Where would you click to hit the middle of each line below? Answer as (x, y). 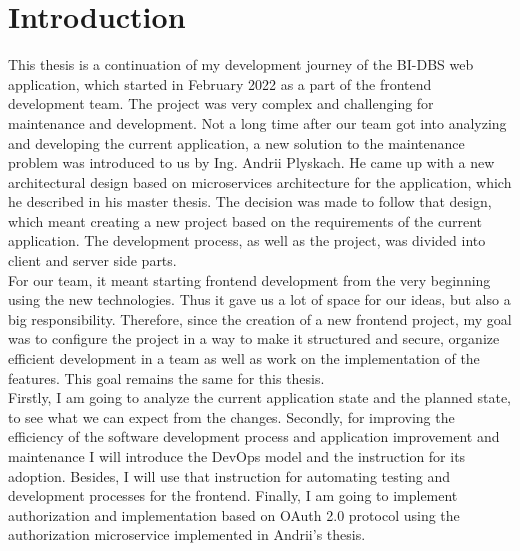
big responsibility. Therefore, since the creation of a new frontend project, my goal (260, 318)
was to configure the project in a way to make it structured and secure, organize (254, 338)
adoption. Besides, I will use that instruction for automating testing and (229, 475)
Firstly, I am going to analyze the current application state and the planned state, (260, 397)
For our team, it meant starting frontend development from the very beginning (249, 279)
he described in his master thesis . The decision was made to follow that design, (250, 201)
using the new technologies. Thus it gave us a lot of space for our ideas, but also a (259, 299)
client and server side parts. (92, 260)
